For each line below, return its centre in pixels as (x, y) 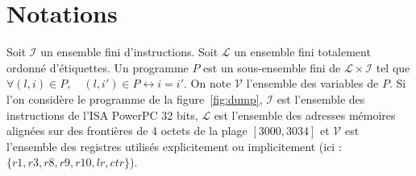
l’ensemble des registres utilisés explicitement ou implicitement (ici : (174, 146)
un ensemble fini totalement (302, 52)
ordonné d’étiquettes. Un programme (98, 67)
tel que (393, 67)
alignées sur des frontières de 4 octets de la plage (127, 131)
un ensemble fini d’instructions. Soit (129, 52)
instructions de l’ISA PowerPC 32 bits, (102, 115)
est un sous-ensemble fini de (272, 67)
